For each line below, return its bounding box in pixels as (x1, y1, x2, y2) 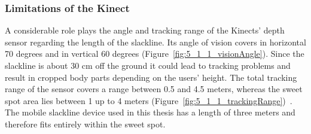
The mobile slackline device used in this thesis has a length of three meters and (5, 106, 295, 118)
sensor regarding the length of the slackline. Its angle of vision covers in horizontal (5, 35, 306, 48)
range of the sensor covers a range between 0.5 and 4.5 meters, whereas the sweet (5, 83, 303, 95)
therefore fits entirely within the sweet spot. (5, 117, 166, 130)
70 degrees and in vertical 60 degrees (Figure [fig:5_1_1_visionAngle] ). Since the (5, 47, 304, 60)
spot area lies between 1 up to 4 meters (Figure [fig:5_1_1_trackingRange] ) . (5, 94, 292, 106)
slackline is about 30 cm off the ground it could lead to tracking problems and (5, 59, 291, 71)
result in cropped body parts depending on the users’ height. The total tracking (5, 71, 297, 83)
